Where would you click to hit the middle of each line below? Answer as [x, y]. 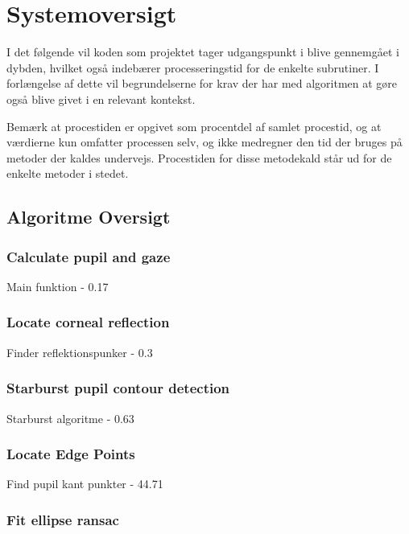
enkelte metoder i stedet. [68, 173]
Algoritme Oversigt [89, 217]
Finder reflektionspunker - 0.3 [80, 352]
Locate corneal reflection [88, 322]
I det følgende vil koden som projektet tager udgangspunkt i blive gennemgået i [203, 52]
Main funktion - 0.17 [58, 286]
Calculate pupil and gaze [89, 256]
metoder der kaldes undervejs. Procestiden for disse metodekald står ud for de [199, 157]
